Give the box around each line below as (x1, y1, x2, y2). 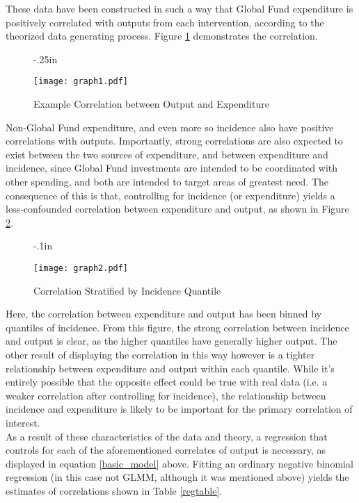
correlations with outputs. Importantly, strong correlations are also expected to (6, 133, 343, 148)
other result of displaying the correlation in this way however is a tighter (6, 347, 315, 361)
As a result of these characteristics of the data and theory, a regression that (6, 429, 328, 443)
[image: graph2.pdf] (33, 263, 129, 273)
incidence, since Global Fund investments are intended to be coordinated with (6, 160, 338, 175)
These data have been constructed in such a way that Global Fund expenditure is (6, 1, 353, 15)
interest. (6, 415, 40, 429)
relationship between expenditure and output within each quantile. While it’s (6, 361, 335, 375)
